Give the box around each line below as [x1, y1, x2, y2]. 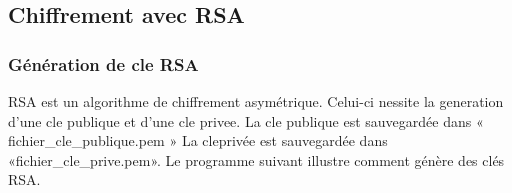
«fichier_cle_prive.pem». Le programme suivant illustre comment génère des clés [8, 149, 505, 170]
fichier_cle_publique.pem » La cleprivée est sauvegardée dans [8, 130, 388, 151]
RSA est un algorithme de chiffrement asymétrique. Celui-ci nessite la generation [8, 91, 504, 111]
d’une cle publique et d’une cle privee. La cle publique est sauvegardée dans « [8, 110, 484, 131]
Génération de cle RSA [8, 51, 199, 76]
